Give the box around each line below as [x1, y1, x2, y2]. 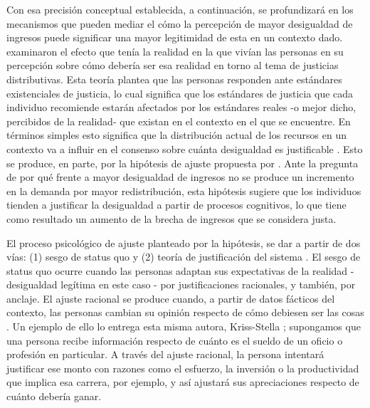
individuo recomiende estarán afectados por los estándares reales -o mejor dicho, [6, 100, 356, 115]
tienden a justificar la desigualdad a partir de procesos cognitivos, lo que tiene [6, 197, 347, 212]
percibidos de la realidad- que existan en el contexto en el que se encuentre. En [6, 113, 351, 128]
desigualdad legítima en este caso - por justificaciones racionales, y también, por [6, 277, 356, 292]
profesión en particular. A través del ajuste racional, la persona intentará [6, 347, 324, 362]
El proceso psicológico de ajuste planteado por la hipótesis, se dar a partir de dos [6, 235, 361, 250]
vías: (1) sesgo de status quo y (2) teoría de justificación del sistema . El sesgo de [6, 249, 361, 264]
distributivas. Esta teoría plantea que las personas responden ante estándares [6, 71, 342, 86]
